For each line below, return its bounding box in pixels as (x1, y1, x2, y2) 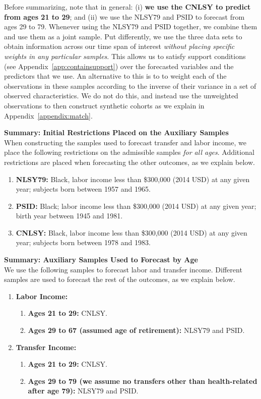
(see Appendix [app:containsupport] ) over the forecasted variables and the (4, 61, 234, 71)
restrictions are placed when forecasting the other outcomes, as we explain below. (4, 156, 255, 167)
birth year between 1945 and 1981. (16, 210, 123, 221)
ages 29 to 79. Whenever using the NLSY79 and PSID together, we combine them (4, 21, 257, 32)
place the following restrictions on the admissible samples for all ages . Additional (4, 147, 254, 157)
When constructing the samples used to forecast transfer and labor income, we (4, 137, 246, 147)
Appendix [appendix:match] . (4, 110, 93, 121)
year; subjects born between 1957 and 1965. (16, 184, 151, 194)
